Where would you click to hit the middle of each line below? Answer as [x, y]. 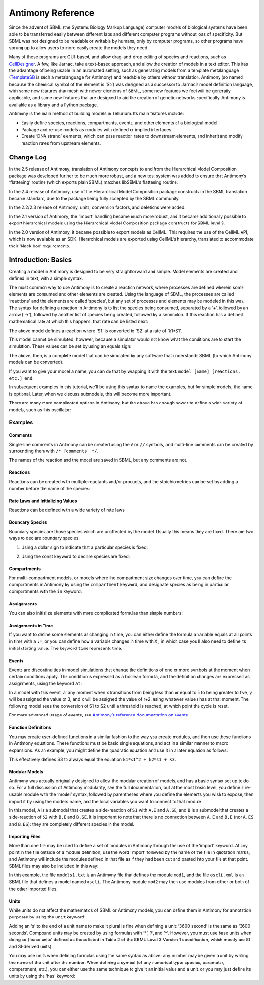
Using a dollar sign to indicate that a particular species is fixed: [85, 547]
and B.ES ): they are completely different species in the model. [72, 824]
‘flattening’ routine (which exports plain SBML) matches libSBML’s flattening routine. [94, 182]
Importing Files [25, 836]
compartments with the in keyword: [45, 591]
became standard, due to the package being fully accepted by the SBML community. [95, 199]
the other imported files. [33, 889]
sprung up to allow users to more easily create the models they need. [79, 48]
